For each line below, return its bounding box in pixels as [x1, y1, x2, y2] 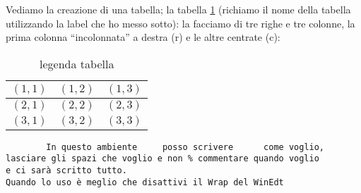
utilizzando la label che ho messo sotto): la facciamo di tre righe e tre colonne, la [6, 15, 355, 30]
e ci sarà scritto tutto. [6, 166, 127, 176]
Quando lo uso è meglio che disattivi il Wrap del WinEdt [6, 177, 284, 187]
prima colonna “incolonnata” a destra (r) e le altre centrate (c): [6, 30, 280, 44]
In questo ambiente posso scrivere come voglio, [46, 142, 325, 152]
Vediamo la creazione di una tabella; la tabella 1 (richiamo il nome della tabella [6, 1, 351, 16]
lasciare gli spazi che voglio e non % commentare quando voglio [6, 154, 319, 164]
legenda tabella [40, 55, 114, 72]
